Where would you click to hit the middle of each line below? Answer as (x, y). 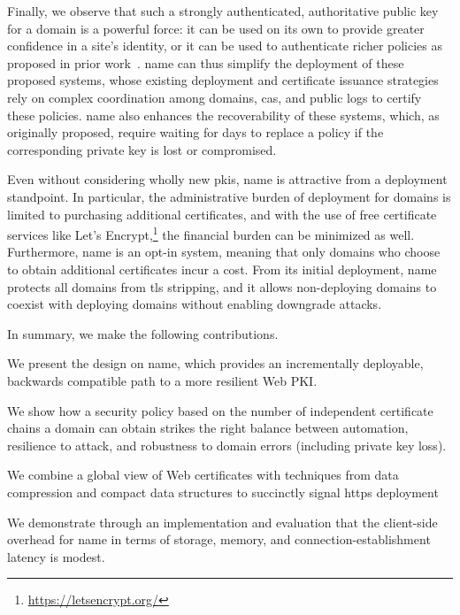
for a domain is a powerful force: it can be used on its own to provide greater (216, 28)
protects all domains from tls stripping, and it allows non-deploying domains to (222, 286)
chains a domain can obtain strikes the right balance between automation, (208, 428)
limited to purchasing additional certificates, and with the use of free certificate (222, 214)
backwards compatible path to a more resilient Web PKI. (162, 380)
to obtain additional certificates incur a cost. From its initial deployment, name (222, 269)
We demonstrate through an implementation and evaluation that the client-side (222, 522)
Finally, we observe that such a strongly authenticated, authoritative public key (223, 11)
